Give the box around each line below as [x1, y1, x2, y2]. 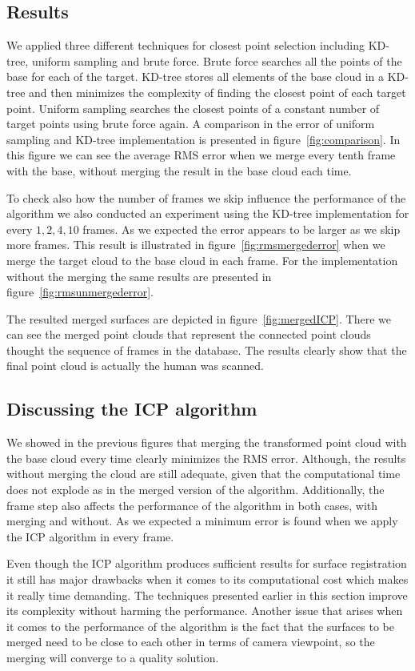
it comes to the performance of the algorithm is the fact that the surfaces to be [6, 617, 394, 634]
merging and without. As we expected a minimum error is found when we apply [6, 512, 398, 529]
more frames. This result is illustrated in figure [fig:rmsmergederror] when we [6, 236, 385, 253]
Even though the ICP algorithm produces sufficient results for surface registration [6, 555, 407, 572]
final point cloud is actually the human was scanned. [6, 357, 264, 374]
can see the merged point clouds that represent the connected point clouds [6, 326, 371, 343]
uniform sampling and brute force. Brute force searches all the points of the [31, 52, 402, 69]
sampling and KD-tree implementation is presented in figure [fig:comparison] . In [6, 131, 401, 147]
